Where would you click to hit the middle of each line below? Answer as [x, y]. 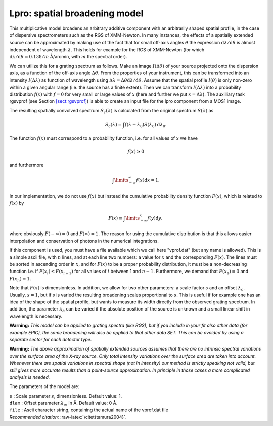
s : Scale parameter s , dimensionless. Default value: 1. [66, 396]
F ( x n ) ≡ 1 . [20, 279]
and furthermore [27, 165]
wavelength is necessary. [36, 316]
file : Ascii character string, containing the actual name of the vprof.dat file [89, 410]
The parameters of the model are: [44, 386]
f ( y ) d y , [155, 218]
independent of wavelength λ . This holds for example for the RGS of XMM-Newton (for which [107, 49]
